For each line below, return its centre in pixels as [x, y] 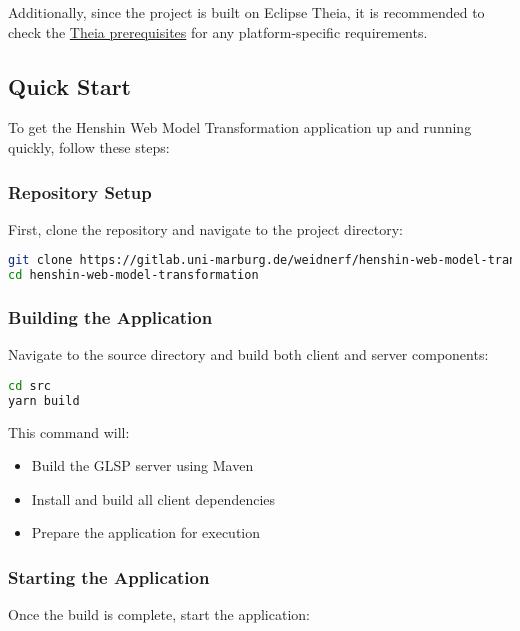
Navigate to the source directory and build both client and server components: [248, 354]
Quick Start [69, 85]
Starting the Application [109, 577]
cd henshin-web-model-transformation [133, 275]
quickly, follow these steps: [89, 146]
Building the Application [110, 317]
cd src [29, 385]
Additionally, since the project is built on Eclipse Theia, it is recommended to [246, 12]
